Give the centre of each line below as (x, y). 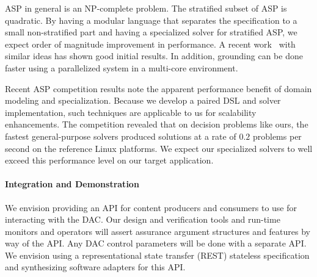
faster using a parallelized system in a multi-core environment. (122, 67)
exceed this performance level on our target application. (109, 160)
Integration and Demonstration (72, 184)
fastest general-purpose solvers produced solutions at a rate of (121, 136)
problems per (277, 136)
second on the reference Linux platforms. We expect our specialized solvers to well (159, 148)
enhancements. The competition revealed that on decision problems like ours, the (157, 124)
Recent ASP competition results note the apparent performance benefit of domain (158, 88)
